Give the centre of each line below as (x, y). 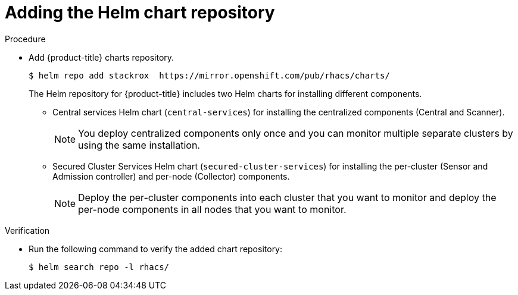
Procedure (25, 39)
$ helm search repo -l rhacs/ (99, 267)
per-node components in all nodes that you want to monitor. (212, 209)
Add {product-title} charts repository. (102, 57)
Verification (27, 230)
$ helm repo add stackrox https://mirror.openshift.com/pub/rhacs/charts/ (209, 75)
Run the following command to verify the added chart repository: (156, 249)
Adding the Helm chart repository (140, 12)
